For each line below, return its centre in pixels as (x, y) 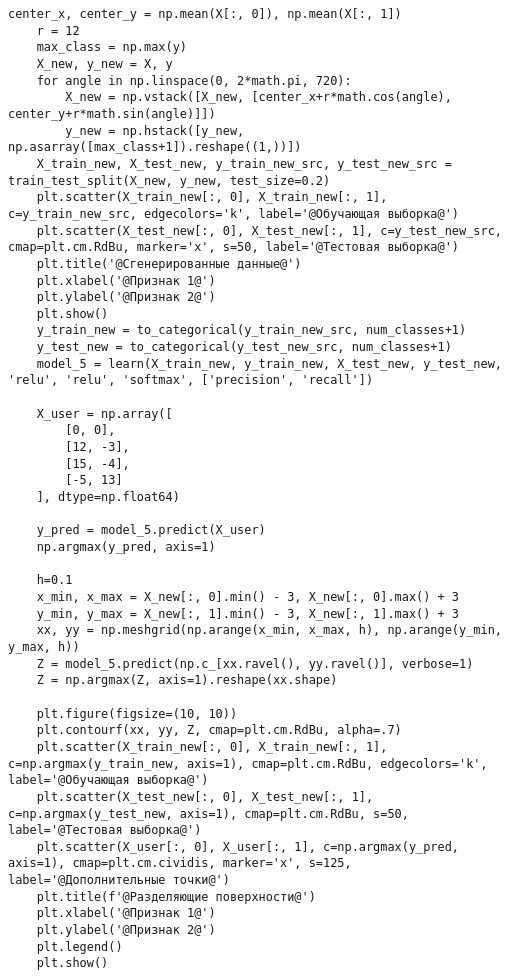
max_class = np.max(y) (111, 47)
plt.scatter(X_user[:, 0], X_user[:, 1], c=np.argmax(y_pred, (248, 846)
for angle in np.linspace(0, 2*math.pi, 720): (194, 80)
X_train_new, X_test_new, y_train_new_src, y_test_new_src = (244, 163)
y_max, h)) (44, 646)
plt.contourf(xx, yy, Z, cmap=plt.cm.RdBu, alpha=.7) (219, 730)
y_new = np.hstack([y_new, (155, 130)
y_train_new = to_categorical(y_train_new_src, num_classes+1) (251, 330)
